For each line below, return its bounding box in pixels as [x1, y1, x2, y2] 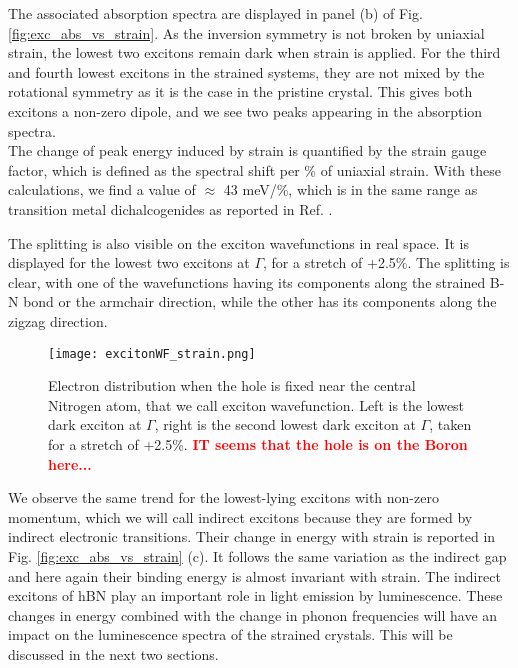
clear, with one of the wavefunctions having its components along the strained [8, 271, 486, 292]
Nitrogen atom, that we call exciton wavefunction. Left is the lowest [48, 394, 465, 415]
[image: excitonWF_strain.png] [48, 346, 256, 361]
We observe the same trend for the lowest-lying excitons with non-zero [8, 487, 439, 508]
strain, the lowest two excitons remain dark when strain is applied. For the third [8, 42, 501, 63]
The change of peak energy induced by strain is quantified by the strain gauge [8, 140, 487, 161]
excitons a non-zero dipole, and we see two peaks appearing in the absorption [8, 100, 483, 121]
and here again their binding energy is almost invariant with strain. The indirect [8, 565, 501, 586]
